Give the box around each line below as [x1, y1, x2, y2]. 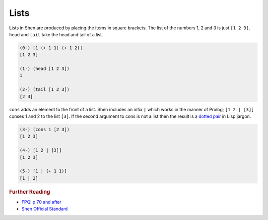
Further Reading [9, 188, 51, 195]
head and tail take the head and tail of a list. [9, 31, 103, 37]
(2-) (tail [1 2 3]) [19, 87, 69, 92]
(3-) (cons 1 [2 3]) [19, 127, 69, 133]
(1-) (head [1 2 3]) [19, 66, 69, 72]
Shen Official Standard [21, 206, 68, 212]
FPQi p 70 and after [21, 199, 62, 205]
